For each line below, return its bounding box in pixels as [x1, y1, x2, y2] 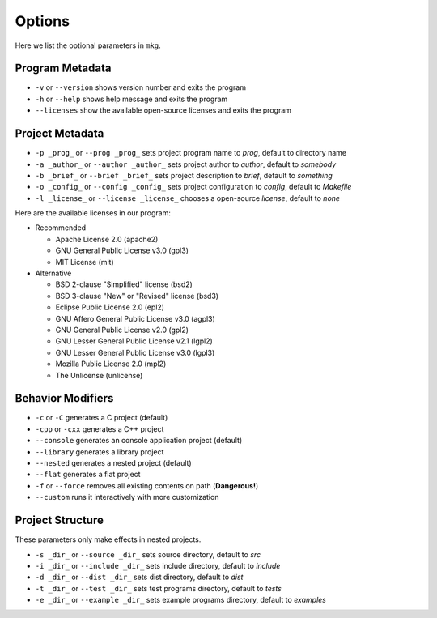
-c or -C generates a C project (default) [35, 413, 168, 423]
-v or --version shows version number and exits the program [35, 83, 247, 92]
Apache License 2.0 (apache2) [55, 234, 159, 244]
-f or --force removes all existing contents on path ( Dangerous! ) [35, 480, 259, 490]
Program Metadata [15, 62, 112, 75]
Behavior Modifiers [15, 391, 114, 405]
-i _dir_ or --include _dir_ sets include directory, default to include [35, 560, 281, 570]
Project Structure [15, 514, 104, 527]
